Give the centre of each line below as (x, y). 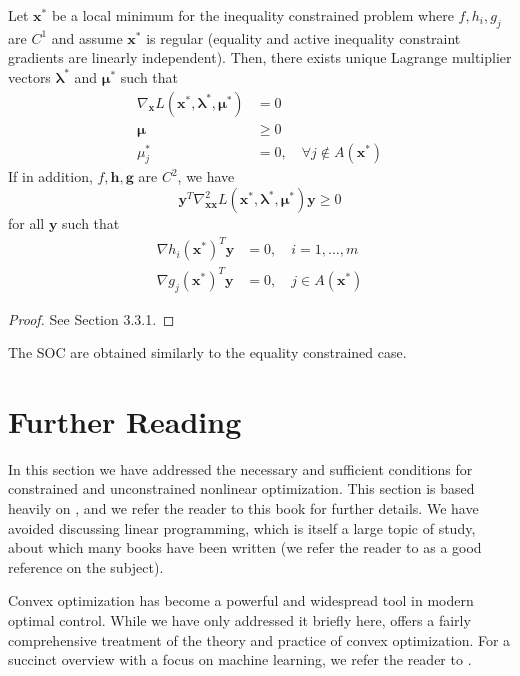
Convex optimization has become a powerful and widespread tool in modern (241, 600)
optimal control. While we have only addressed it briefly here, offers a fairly (239, 619)
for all (26, 223)
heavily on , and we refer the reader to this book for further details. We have (243, 508)
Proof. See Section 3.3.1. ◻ (91, 318)
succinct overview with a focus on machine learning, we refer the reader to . (240, 659)
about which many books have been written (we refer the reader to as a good (245, 547)
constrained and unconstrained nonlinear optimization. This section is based (241, 488)
